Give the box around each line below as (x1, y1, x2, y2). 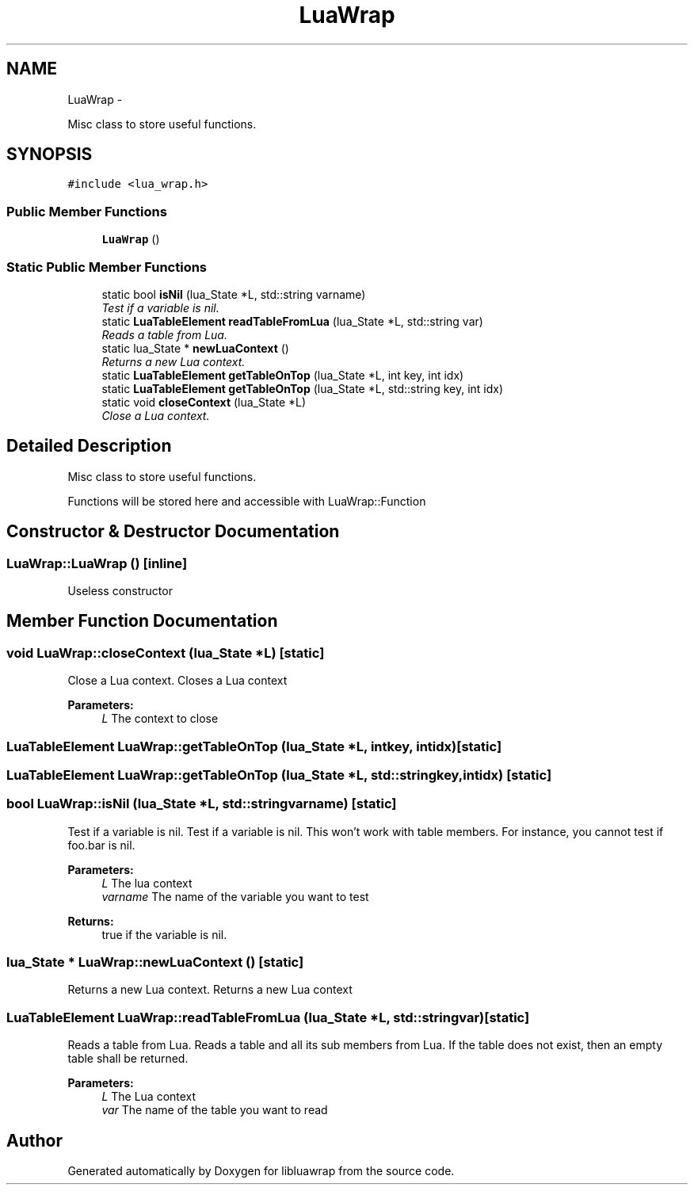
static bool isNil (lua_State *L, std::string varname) (101, 287, 366, 301)
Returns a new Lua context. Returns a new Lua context (67, 983, 353, 997)
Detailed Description (6, 436, 172, 456)
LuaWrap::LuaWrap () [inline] (6, 555, 188, 571)
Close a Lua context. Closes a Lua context (67, 674, 288, 688)
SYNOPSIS (6, 144, 93, 165)
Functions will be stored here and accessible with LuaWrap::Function (67, 494, 426, 508)
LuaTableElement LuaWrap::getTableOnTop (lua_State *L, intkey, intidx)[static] (6, 738, 502, 754)
